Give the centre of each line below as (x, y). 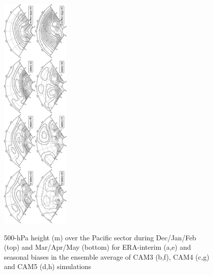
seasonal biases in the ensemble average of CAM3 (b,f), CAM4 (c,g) (107, 256)
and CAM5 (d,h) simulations (48, 266)
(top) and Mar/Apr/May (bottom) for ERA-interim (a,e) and (98, 247)
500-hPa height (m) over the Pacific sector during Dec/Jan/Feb (100, 237)
